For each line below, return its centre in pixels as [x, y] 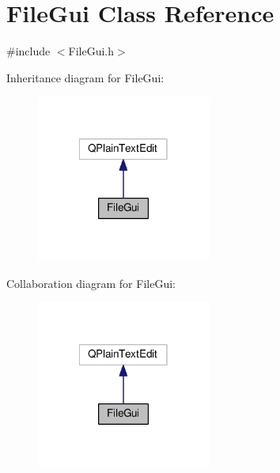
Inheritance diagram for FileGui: [85, 77]
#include [28, 51]
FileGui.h [91, 51]
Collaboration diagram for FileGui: [91, 283]
